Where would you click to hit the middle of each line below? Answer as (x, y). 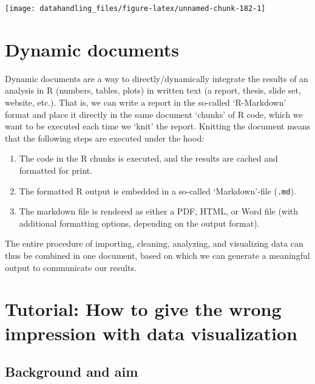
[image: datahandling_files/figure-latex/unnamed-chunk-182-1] (135, 9)
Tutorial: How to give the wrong (143, 309)
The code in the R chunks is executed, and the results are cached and (148, 158)
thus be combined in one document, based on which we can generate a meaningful (157, 255)
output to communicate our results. (71, 267)
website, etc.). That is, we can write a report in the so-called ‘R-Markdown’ (146, 102)
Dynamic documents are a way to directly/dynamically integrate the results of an (157, 78)
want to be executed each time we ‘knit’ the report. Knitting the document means (158, 126)
